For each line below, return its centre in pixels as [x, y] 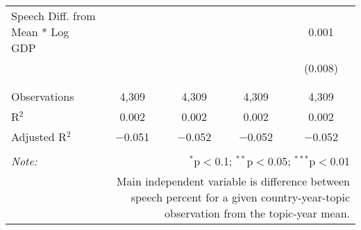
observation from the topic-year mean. [257, 213]
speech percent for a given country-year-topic [240, 197]
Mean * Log [40, 32]
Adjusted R [39, 137]
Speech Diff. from [53, 16]
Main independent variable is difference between [233, 181]
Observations [43, 96]
